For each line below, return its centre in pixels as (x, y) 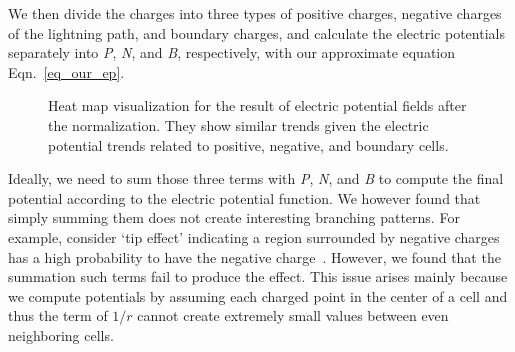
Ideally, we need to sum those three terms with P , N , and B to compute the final (256, 178)
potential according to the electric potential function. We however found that (244, 197)
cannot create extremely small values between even (293, 315)
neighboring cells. (61, 334)
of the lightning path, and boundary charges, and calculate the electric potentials (256, 32)
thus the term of (58, 315)
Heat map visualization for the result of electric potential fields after (257, 105)
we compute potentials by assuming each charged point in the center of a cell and (258, 295)
